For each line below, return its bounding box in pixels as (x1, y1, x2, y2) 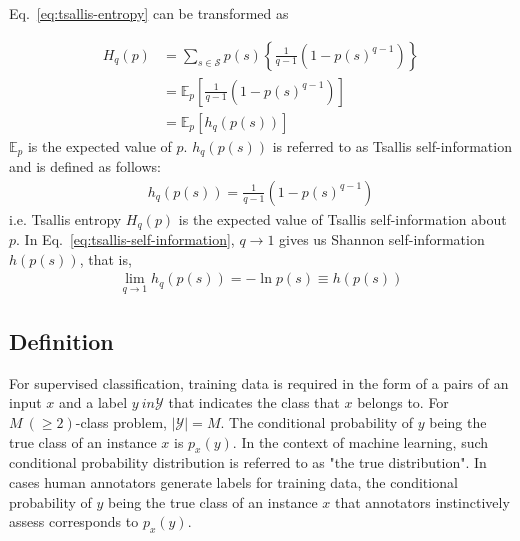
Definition (9, 326, 114, 357)
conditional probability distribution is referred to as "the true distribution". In (9, 452, 487, 473)
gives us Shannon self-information (279, 229, 485, 250)
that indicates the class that (168, 392, 340, 413)
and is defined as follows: (9, 156, 161, 177)
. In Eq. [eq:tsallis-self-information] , (16, 229, 235, 250)
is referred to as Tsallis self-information (272, 135, 512, 156)
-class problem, (75, 412, 167, 433)
